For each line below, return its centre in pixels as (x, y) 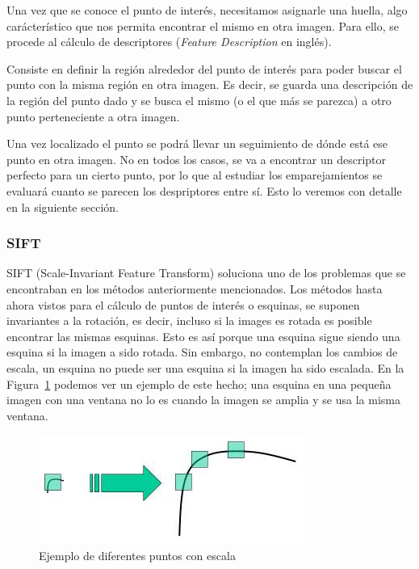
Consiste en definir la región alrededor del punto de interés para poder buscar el (204, 68)
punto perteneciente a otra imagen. (93, 116)
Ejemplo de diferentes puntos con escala (137, 555)
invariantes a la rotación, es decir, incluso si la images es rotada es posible (189, 320)
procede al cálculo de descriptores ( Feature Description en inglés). (169, 42)
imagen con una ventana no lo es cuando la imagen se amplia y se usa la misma (203, 400)
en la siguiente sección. (63, 207)
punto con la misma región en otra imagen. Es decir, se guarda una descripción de (210, 84)
